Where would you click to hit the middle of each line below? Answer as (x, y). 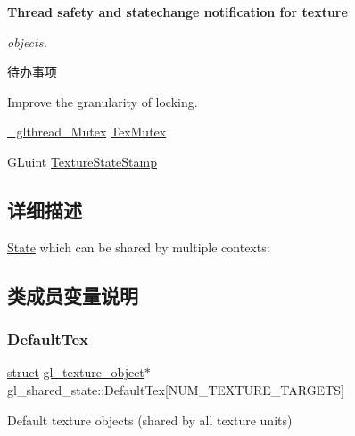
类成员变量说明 (73, 295)
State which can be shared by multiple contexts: (139, 247)
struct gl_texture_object (76, 372)
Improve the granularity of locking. (103, 101)
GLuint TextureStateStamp (82, 161)
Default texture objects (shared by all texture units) (150, 420)
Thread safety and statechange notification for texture (177, 12)
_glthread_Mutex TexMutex (87, 132)
